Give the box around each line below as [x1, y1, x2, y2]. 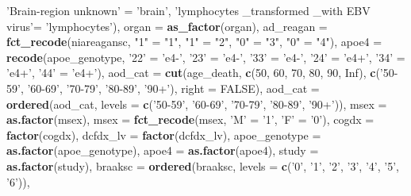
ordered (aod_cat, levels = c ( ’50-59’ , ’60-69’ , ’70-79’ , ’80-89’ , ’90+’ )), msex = [6, 95, 387, 112]
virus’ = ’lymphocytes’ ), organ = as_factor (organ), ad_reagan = [6, 17, 328, 34]
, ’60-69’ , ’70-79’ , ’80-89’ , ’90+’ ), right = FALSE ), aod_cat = [20, 79, 320, 96]
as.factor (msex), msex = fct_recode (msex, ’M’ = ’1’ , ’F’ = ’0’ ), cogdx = [6, 111, 375, 128]
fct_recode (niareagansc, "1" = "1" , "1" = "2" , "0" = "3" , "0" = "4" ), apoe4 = [6, 33, 382, 50]
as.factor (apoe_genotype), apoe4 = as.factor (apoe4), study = [6, 142, 319, 159]
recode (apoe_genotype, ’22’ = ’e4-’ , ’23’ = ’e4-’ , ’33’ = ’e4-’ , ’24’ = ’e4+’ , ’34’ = [6, 48, 405, 65]
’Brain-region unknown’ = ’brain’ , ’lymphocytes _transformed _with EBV [6, 2, 371, 18]
